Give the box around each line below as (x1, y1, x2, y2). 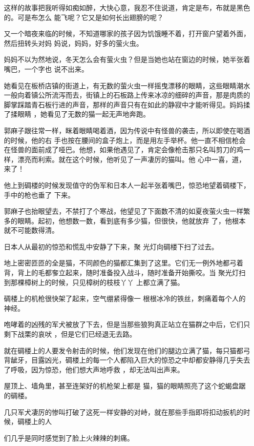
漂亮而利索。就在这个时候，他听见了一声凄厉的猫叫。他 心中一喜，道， (17, 154, 246, 164)
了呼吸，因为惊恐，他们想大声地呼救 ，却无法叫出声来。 (4, 364, 184, 374)
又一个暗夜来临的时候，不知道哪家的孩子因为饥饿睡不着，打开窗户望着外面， (4, 28, 250, 39)
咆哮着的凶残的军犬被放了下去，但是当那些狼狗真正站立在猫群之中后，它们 (4, 319, 243, 329)
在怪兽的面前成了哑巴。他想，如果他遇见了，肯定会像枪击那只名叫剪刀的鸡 (4, 144, 243, 155)
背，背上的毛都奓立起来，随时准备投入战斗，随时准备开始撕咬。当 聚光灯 (4, 267, 239, 278)
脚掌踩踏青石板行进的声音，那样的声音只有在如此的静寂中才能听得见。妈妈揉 (4, 99, 250, 109)
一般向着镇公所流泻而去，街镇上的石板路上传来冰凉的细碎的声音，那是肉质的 (4, 90, 250, 100)
